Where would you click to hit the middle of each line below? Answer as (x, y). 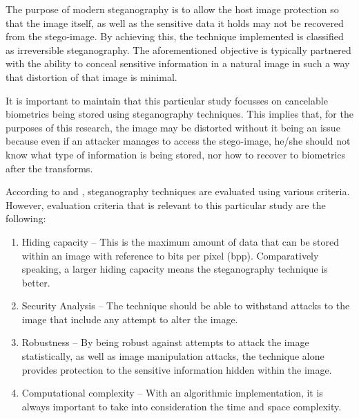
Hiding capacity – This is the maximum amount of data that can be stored (180, 241)
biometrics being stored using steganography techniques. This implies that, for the (179, 114)
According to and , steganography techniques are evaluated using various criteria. (178, 191)
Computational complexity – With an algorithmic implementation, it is (172, 393)
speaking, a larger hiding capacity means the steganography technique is (175, 269)
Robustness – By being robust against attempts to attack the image (165, 342)
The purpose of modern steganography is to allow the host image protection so (172, 9)
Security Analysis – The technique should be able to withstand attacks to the (186, 306)
